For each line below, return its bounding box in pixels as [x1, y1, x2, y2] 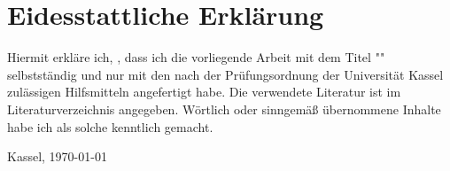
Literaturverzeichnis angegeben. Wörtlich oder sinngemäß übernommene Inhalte [7, 99, 441, 118]
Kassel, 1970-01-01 [7, 147, 107, 166]
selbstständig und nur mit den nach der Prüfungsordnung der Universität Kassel [7, 65, 444, 83]
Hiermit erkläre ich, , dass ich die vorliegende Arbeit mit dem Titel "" [7, 48, 385, 66]
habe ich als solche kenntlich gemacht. [7, 117, 213, 136]
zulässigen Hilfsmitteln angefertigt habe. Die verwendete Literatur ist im [7, 82, 401, 101]
